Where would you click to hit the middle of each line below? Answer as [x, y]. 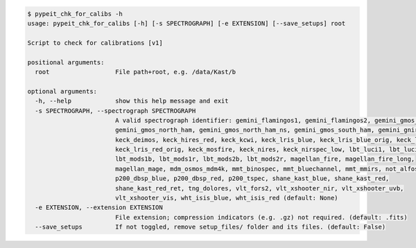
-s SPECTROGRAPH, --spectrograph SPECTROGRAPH [115, 110]
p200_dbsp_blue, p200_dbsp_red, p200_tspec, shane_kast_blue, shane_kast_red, [252, 179]
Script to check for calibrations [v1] [95, 43]
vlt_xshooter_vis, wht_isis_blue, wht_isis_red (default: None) [227, 198]
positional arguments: [66, 62]
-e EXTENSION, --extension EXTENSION [99, 207]
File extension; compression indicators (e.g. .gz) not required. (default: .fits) [261, 217]
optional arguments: [62, 91]
